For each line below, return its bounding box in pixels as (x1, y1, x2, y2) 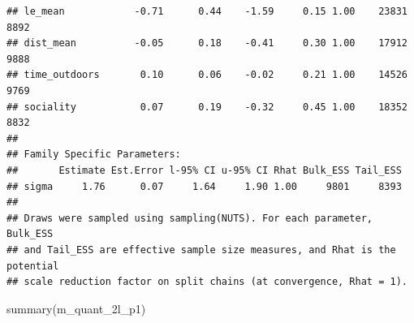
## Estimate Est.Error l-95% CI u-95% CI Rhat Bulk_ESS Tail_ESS (6, 164, 402, 176)
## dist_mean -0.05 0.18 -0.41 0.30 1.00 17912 (6, 37, 408, 50)
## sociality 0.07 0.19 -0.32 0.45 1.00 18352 (6, 101, 408, 113)
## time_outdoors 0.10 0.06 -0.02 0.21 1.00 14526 (6, 69, 408, 81)
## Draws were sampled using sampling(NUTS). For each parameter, (6, 212, 373, 224)
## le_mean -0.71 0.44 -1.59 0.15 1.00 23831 (6, 6, 408, 17)
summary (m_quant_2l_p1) (6, 299, 146, 317)
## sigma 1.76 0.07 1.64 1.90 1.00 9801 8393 (6, 180, 402, 192)
